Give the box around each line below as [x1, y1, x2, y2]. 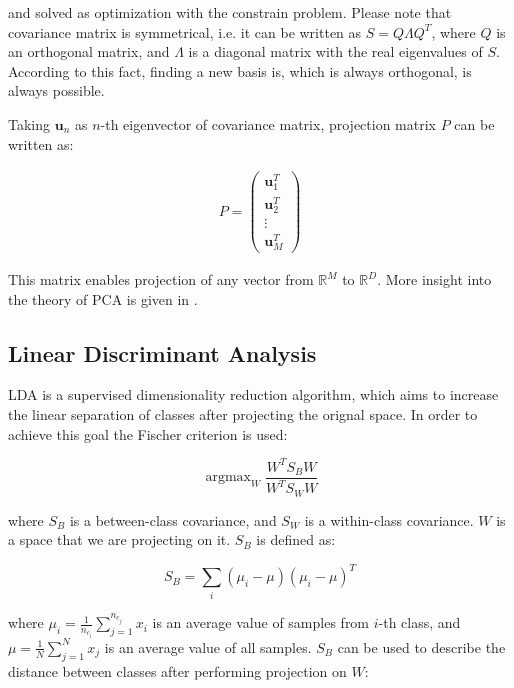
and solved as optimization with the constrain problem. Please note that [8, 2, 452, 22]
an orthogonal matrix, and [8, 41, 170, 62]
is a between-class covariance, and [69, 509, 277, 530]
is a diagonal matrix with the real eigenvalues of [188, 41, 483, 62]
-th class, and [378, 612, 461, 633]
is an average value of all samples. [104, 636, 312, 657]
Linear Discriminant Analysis [8, 337, 317, 368]
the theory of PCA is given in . [8, 288, 198, 309]
